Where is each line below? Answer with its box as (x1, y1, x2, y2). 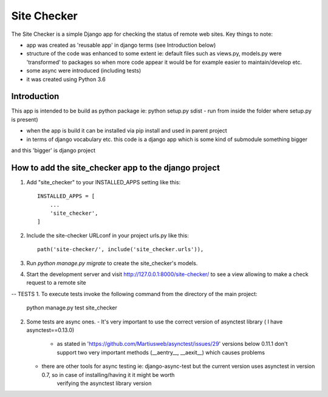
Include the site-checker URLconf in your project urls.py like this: (26, 232, 190, 239)
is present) (11, 116, 38, 123)
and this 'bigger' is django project (11, 147, 95, 154)
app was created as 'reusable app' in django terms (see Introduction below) (26, 41, 216, 49)
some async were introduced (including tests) (26, 67, 142, 74)
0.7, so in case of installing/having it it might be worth (41, 371, 175, 378)
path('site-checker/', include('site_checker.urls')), (37, 246, 204, 253)
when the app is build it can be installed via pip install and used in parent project (26, 127, 227, 134)
